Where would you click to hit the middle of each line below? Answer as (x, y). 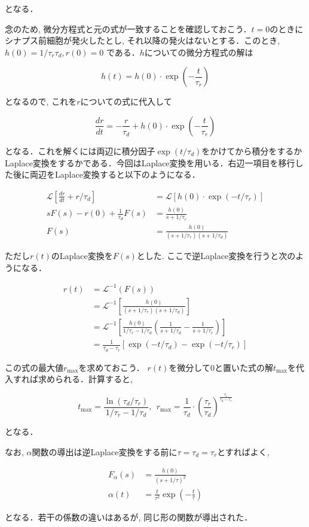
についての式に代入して (126, 101)
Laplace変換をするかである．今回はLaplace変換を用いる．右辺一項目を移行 (150, 162)
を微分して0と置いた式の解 (221, 367)
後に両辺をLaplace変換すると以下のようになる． (106, 174)
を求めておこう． (111, 367)
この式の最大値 (34, 367)
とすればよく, (243, 451)
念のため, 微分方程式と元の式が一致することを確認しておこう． (128, 28)
